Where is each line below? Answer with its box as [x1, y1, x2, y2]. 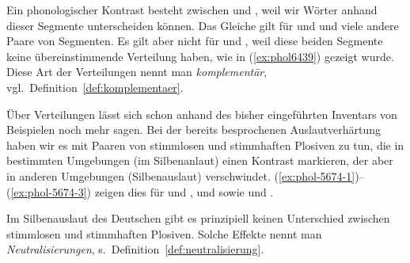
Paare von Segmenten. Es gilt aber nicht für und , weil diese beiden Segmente [6, 32, 383, 49]
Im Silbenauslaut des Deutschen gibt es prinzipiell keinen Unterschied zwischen [6, 210, 390, 227]
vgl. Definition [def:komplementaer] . [6, 78, 184, 95]
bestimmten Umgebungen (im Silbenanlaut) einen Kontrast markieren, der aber [6, 152, 393, 169]
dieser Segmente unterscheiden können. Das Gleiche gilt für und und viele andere [6, 17, 399, 33]
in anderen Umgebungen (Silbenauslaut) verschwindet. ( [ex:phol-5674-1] [6, 167, 355, 184]
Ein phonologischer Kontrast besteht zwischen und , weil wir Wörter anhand [6, 2, 378, 17]
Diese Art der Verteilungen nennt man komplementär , [6, 63, 268, 80]
